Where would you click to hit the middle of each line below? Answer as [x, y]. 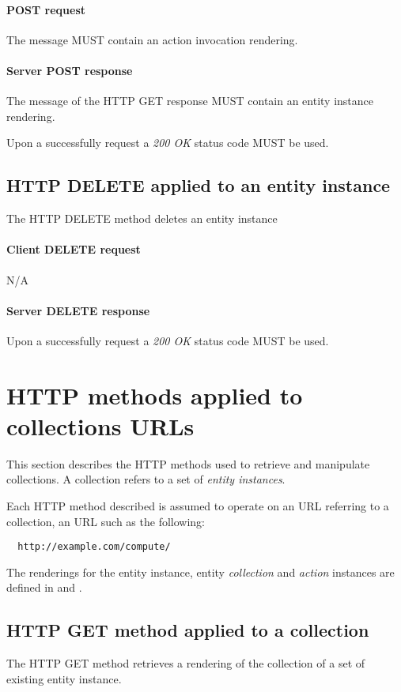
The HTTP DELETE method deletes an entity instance [142, 218]
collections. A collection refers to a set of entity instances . [146, 479]
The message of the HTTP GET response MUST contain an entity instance [190, 101]
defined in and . [44, 587]
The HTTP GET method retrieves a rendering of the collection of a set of [186, 663]
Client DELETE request [74, 249]
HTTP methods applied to [155, 395]
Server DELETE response [78, 310]
